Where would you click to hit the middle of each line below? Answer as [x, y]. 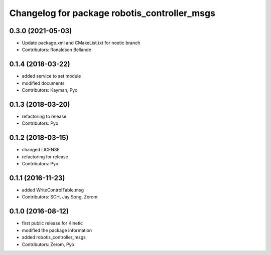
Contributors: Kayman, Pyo [50, 90]
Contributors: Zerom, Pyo [48, 244]
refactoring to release [44, 116]
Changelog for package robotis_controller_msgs [112, 13]
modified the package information [57, 230]
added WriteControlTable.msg [53, 190]
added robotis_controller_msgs [54, 237]
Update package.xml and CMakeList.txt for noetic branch [81, 43]
